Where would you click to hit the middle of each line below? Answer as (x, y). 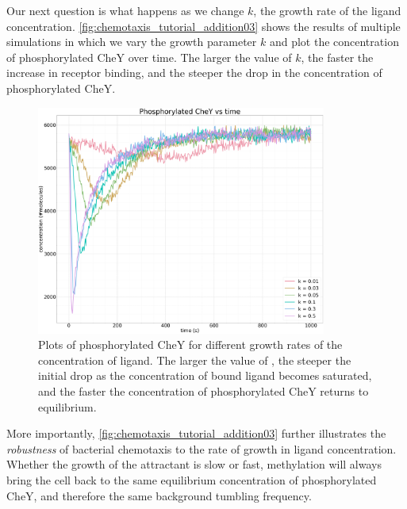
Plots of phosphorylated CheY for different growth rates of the (190, 344)
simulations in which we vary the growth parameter (132, 42)
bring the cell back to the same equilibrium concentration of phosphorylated (192, 479)
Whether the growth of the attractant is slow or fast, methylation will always (194, 464)
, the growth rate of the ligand (327, 10)
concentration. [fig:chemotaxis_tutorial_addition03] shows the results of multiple (203, 26)
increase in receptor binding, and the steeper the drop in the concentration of (194, 73)
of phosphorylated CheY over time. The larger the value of (149, 57)
